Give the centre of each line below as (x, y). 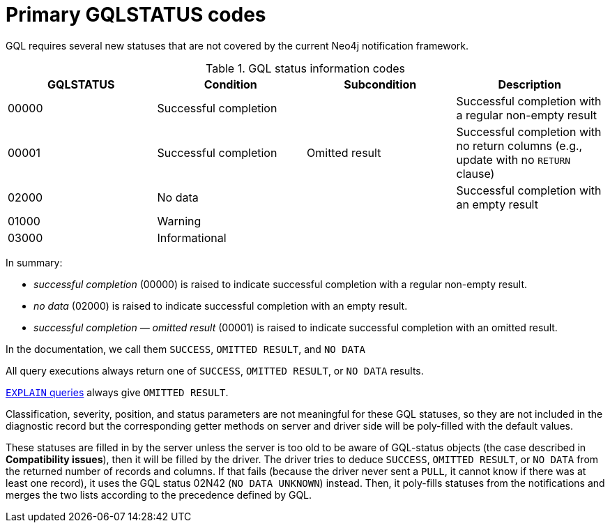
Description (529, 84)
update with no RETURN (513, 159)
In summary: (34, 262)
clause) (475, 173)
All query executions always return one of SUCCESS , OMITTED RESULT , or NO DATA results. (215, 370)
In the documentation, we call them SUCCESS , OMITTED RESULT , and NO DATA (185, 349)
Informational (192, 237)
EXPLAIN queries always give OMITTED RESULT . (117, 392)
